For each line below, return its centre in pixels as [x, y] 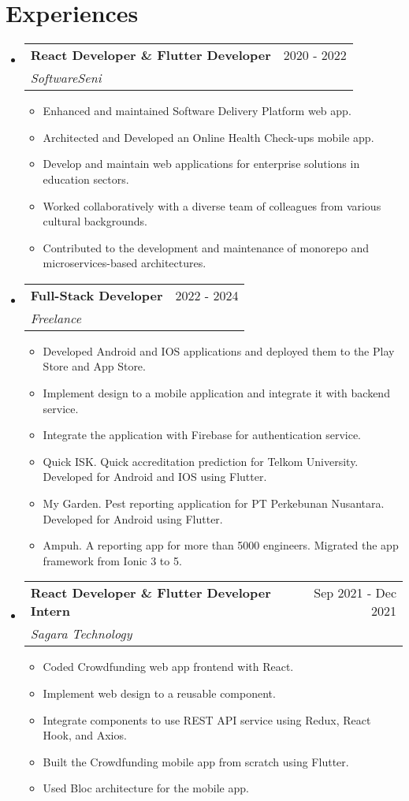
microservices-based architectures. [125, 263]
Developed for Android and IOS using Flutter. [155, 477]
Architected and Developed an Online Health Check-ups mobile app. [208, 137]
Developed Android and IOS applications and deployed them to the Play [219, 350]
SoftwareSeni [66, 78]
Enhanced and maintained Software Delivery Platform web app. [197, 111]
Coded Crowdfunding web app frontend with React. [168, 667]
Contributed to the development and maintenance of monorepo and [206, 247]
